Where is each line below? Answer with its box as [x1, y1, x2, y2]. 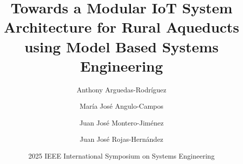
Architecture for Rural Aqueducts [3, 17, 240, 37]
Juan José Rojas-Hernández [80, 134, 163, 144]
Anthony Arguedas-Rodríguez [77, 84, 166, 94]
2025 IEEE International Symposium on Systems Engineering [28, 151, 215, 161]
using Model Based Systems [24, 36, 219, 56]
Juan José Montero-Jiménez [79, 117, 164, 127]
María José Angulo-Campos [80, 101, 163, 111]
